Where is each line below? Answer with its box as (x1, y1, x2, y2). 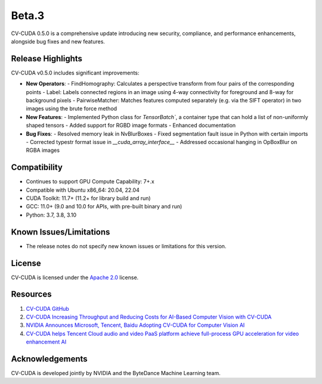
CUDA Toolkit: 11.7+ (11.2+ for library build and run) (26, 195, 151, 202)
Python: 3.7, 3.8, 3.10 (26, 211, 77, 218)
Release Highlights (11, 54, 83, 64)
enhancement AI (26, 338, 67, 345)
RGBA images (26, 146, 60, 154)
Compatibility (11, 163, 63, 173)
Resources (11, 289, 52, 299)
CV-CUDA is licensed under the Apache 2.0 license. (11, 274, 139, 281)
